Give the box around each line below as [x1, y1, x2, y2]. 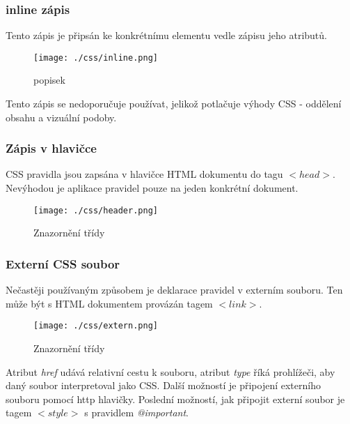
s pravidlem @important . [84, 405, 189, 420]
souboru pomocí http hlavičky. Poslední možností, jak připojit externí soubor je [6, 391, 345, 406]
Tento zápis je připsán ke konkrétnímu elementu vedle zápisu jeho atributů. [6, 28, 327, 43]
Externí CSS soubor [6, 255, 120, 272]
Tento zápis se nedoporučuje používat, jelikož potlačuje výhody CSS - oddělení [6, 96, 342, 111]
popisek [33, 73, 65, 87]
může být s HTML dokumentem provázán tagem [6, 296, 213, 310]
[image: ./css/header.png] [33, 205, 158, 215]
